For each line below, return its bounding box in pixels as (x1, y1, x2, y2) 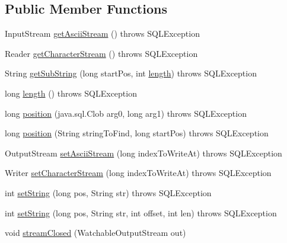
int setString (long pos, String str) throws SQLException (5, 186, 212, 199)
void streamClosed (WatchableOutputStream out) (5, 226, 186, 239)
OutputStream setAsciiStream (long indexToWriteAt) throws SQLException (5, 146, 282, 159)
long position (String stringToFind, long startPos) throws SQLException (5, 127, 269, 139)
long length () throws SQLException (5, 87, 137, 99)
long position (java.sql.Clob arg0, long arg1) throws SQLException (5, 107, 247, 119)
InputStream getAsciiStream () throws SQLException (5, 27, 200, 40)
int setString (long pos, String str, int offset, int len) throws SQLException (5, 206, 277, 219)
